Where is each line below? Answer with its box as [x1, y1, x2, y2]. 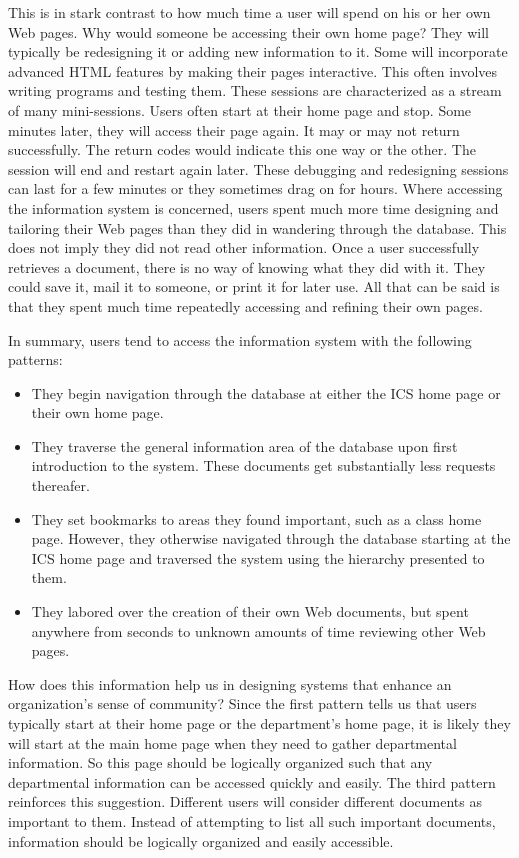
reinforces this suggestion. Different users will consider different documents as [8, 791, 482, 812]
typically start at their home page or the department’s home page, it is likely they [8, 713, 511, 733]
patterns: [8, 349, 63, 370]
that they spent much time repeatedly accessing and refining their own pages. [8, 295, 483, 316]
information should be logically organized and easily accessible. [8, 830, 394, 851]
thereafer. [31, 475, 90, 496]
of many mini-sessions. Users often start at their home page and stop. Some [8, 99, 472, 120]
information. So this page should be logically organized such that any [8, 752, 433, 773]
